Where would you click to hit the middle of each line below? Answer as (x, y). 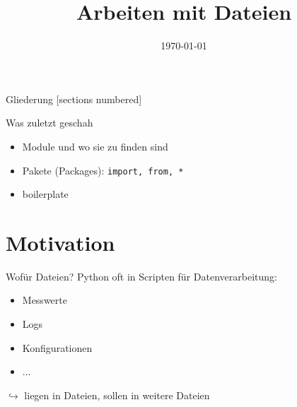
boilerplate (45, 194)
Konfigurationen (57, 347)
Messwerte (45, 300)
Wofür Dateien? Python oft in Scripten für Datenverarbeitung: (141, 276)
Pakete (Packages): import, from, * (103, 170)
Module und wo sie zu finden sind (95, 146)
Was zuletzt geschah (49, 123)
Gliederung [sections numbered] (74, 99)
